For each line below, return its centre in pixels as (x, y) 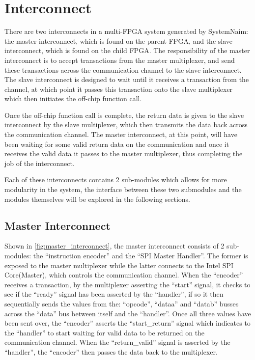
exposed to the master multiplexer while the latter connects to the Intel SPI (119, 265)
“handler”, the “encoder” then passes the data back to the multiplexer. (111, 351)
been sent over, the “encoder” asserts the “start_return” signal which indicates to (127, 323)
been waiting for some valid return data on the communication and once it (117, 144)
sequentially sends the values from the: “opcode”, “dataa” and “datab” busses (122, 303)
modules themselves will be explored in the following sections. (98, 199)
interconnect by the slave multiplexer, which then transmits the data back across (126, 125)
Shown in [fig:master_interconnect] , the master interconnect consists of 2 (114, 246)
